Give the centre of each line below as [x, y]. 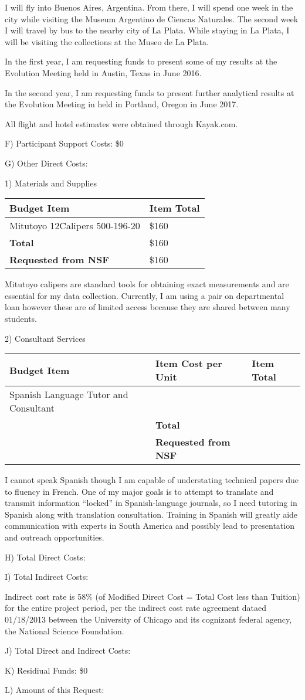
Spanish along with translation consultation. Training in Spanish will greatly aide [151, 514]
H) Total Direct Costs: [45, 557]
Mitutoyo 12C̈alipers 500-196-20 [75, 226]
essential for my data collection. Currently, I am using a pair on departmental [145, 295]
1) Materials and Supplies [51, 183]
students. [21, 318]
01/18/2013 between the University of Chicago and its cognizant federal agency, [148, 619]
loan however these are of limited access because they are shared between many [148, 307]
